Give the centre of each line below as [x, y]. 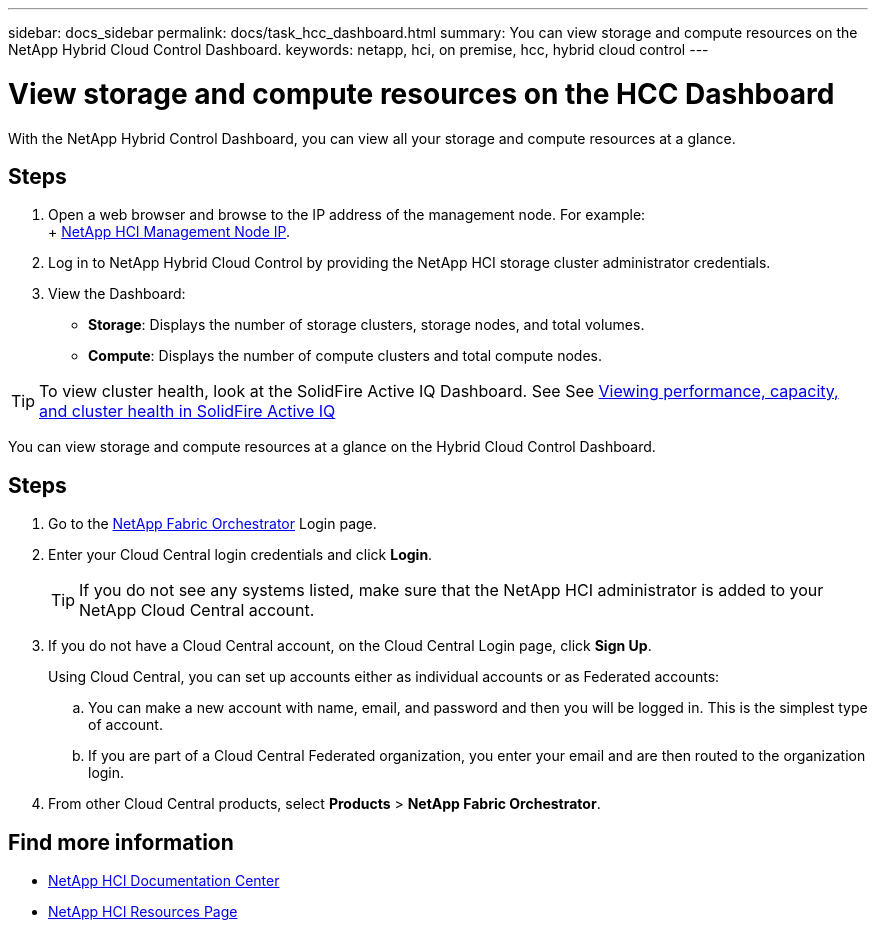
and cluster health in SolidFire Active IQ [187, 411]
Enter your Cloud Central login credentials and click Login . [240, 555]
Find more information [121, 842]
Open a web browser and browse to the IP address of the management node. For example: [347, 215]
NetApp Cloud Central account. [197, 610]
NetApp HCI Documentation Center [164, 881]
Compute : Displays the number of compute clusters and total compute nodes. [345, 356]
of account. [125, 725]
